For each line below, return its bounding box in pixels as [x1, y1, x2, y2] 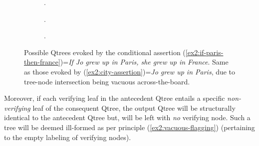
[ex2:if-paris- [185, 47, 224, 57]
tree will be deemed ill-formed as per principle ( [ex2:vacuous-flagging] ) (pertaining [4, 122, 255, 132]
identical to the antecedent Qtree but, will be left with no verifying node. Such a [4, 112, 251, 123]
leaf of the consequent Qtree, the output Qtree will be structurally [32, 102, 236, 113]
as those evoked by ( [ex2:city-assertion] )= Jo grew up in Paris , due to [24, 66, 236, 76]
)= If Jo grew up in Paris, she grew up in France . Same [60, 57, 229, 67]
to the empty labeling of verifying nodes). [4, 132, 131, 142]
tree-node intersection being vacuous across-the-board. [24, 76, 190, 86]
